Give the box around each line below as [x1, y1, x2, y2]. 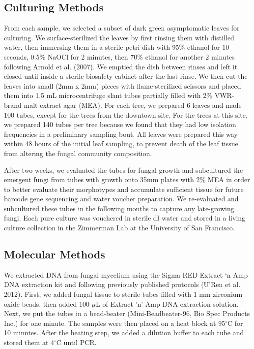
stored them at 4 [4, 337, 54, 348]
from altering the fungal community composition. [4, 148, 152, 158]
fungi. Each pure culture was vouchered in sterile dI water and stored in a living [4, 213, 246, 223]
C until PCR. [56, 337, 97, 348]
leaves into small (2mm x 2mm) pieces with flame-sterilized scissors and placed [4, 80, 241, 91]
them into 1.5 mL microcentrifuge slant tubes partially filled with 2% [4, 90, 212, 100]
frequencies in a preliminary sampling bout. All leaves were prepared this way [4, 128, 238, 139]
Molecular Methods [4, 247, 105, 262]
